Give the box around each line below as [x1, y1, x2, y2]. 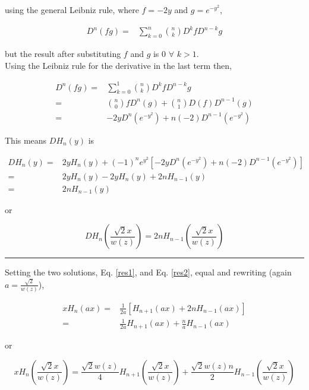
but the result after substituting [5, 47, 121, 59]
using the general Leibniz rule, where [5, 4, 139, 15]
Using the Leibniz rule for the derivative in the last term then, [5, 59, 232, 71]
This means [5, 134, 47, 146]
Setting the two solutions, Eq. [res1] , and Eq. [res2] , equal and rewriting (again [5, 266, 292, 278]
